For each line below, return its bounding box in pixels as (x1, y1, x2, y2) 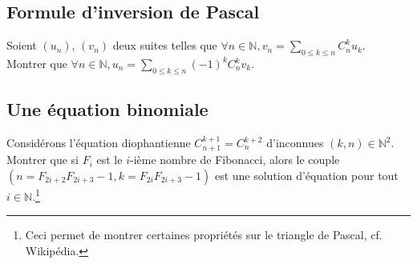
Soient (6, 37, 37, 54)
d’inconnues (266, 134, 324, 150)
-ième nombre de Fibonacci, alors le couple (129, 151, 340, 168)
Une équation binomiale (6, 97, 208, 122)
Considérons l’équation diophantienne (6, 134, 191, 150)
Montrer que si (6, 151, 79, 168)
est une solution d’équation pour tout (214, 167, 399, 184)
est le (96, 151, 123, 168)
